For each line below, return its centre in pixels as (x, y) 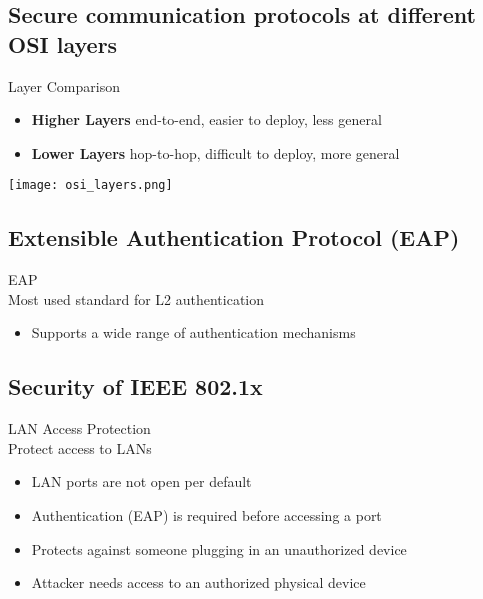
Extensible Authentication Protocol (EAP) (234, 237)
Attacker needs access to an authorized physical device (198, 582)
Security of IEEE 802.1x (135, 386)
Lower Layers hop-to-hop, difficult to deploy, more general (215, 152)
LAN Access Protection (79, 428)
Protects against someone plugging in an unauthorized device (219, 548)
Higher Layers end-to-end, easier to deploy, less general (206, 119)
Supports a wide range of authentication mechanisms (193, 332)
